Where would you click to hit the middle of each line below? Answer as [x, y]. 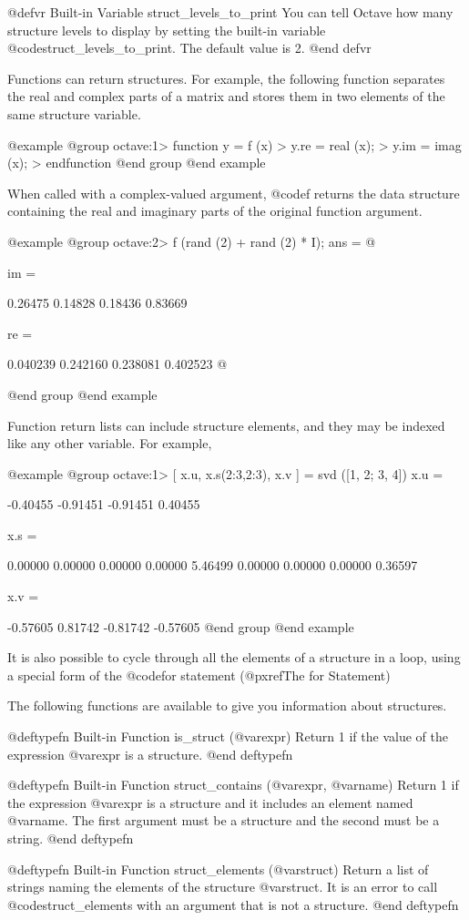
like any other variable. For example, [110, 443]
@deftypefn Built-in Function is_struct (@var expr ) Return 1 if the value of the [228, 736]
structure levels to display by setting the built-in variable [167, 30]
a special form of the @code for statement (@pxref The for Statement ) [199, 675]
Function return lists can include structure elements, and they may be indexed [226, 425]
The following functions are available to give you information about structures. [227, 705]
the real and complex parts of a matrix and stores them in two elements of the [226, 96]
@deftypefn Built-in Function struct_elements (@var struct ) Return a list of [218, 869]
